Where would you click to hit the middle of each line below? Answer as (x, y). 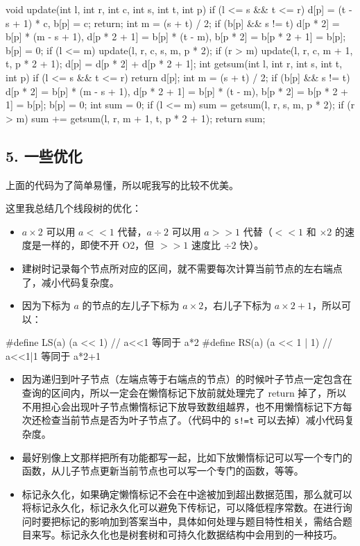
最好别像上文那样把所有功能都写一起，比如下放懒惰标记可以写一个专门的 (187, 457)
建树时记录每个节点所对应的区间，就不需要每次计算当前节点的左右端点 (182, 268)
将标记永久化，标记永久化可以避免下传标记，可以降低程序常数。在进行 (182, 507)
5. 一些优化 (44, 155)
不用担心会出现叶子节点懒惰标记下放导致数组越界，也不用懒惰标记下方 (182, 406)
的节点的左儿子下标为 (131, 305)
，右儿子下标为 (238, 305)
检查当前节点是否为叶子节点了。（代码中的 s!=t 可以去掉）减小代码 (193, 420)
